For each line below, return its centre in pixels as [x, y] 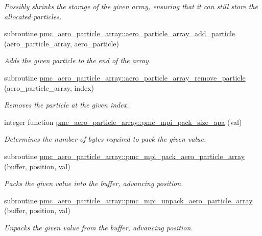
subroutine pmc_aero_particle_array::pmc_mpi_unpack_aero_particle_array [128, 200]
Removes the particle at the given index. [67, 105]
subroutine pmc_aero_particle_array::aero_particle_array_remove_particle [125, 77]
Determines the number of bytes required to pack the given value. [105, 139]
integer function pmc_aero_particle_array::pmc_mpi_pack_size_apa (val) [123, 122]
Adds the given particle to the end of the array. [78, 60]
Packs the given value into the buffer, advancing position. [94, 183]
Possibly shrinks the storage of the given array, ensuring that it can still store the [131, 6]
